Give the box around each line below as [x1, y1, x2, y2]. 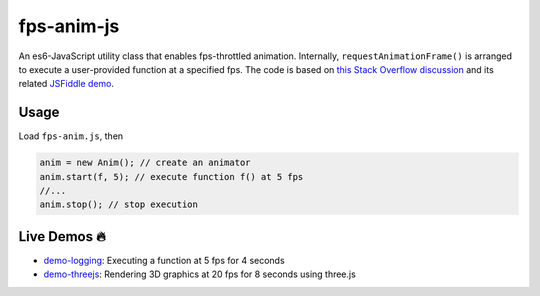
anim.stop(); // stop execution [39, 199, 199, 210]
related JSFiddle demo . [18, 78, 115, 90]
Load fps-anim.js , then [18, 130, 124, 142]
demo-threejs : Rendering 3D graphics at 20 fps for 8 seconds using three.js [43, 268, 357, 280]
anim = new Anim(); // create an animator [39, 157, 251, 169]
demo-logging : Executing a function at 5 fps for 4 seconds [43, 254, 285, 266]
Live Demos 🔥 [18, 228, 107, 245]
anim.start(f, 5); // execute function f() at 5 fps [39, 171, 304, 182]
